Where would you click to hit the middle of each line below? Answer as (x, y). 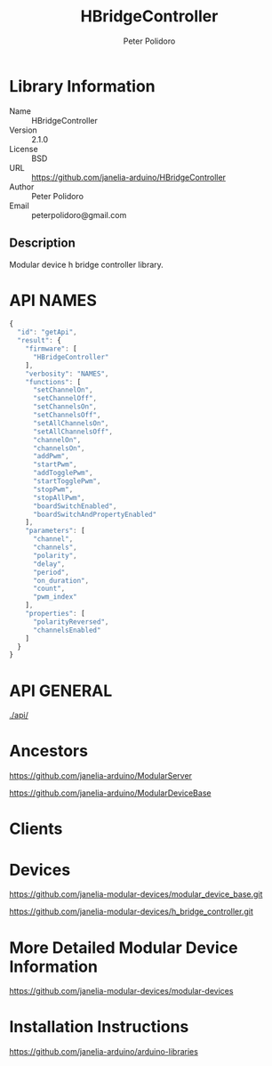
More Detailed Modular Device (124, 947)
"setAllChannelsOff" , (73, 432)
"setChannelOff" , (65, 399)
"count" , (49, 589)
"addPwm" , (51, 456)
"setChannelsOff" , (67, 416)
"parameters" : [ (56, 531)
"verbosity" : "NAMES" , (67, 374)
